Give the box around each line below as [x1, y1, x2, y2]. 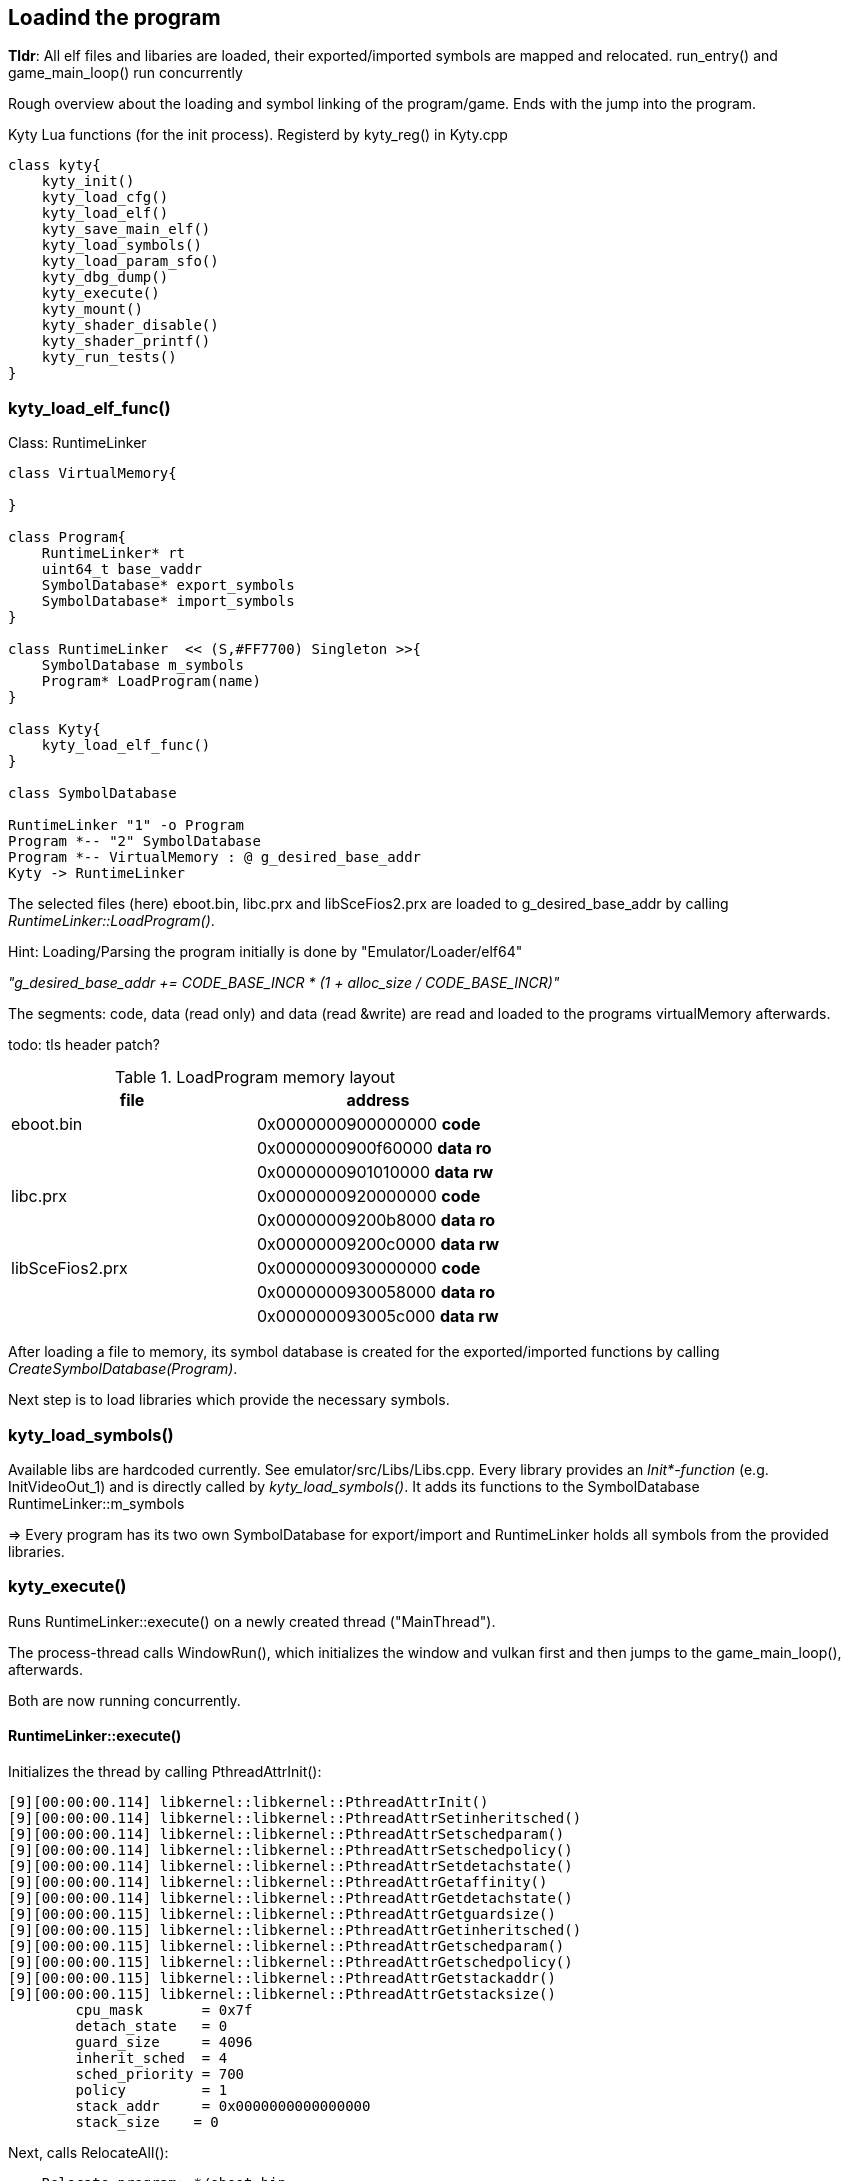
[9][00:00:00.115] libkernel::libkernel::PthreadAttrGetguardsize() [8, 1905, 556, 1922]
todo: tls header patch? [8, 1036, 160, 1054]
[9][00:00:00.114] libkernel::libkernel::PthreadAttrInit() [8, 1793, 489, 1810]
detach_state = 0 [75, 2017, 228, 2034]
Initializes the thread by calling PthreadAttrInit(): [8, 1762, 322, 1780]
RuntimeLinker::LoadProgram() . [8, 912, 215, 930]
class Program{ [8, 529, 127, 546]
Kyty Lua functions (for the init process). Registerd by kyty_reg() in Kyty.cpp [8, 126, 508, 144]
